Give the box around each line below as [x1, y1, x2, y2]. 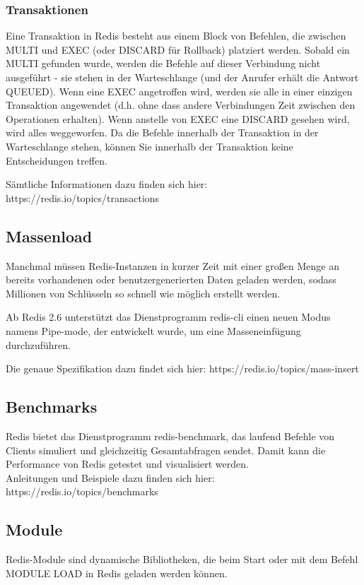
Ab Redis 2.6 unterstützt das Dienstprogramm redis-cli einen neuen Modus [6, 309, 331, 324]
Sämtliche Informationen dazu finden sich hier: [6, 177, 208, 191]
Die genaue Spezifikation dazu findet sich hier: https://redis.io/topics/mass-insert [6, 361, 359, 376]
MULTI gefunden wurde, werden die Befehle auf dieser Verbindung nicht [6, 56, 321, 71]
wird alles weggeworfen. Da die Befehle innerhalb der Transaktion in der [6, 125, 319, 140]
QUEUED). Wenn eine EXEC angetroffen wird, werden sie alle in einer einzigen [6, 83, 353, 98]
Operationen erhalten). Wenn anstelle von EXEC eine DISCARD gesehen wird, [6, 111, 350, 126]
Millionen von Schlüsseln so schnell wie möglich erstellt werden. [6, 285, 281, 300]
